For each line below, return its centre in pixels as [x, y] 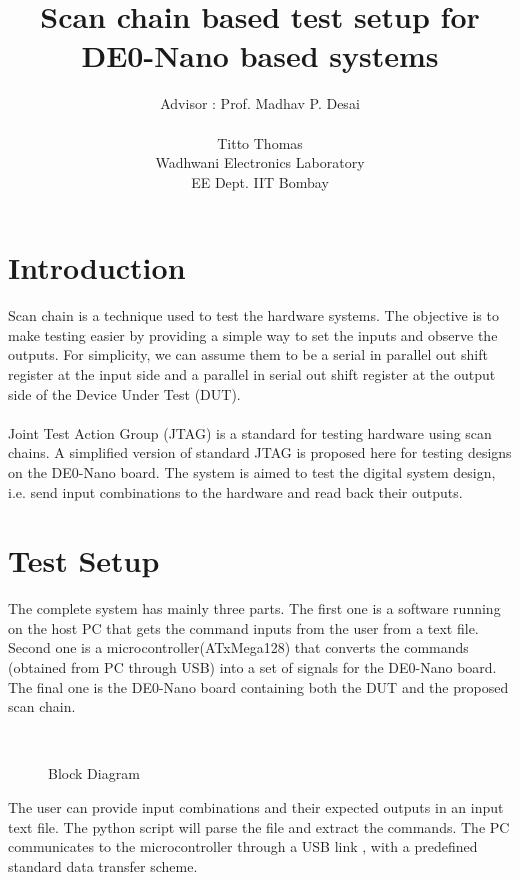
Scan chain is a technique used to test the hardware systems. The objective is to [253, 315]
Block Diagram [94, 773]
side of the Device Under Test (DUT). [124, 393]
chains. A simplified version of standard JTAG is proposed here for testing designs [260, 452]
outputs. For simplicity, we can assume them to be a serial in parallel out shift [248, 354]
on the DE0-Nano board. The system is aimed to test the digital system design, [252, 471]
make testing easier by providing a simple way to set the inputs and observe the [253, 334]
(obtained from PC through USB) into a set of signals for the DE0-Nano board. [252, 667]
